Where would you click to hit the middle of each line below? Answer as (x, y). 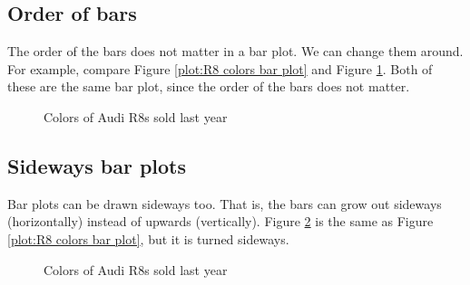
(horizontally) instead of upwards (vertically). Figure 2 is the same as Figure (220, 221)
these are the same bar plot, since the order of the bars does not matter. (209, 86)
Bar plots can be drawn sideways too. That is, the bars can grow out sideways (225, 203)
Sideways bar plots (97, 165)
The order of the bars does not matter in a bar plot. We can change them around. (235, 51)
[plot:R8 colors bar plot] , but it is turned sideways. (148, 238)
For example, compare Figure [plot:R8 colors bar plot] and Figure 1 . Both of (220, 68)
